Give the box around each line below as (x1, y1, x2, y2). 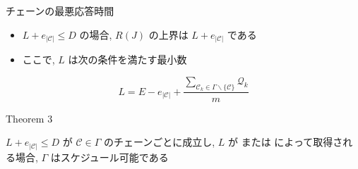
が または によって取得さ (228, 134, 343, 149)
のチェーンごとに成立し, (103, 134, 215, 149)
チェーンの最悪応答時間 (6, 4, 114, 18)
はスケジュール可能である (50, 149, 169, 164)
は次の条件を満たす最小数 (68, 52, 187, 67)
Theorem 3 (6, 111, 53, 125)
